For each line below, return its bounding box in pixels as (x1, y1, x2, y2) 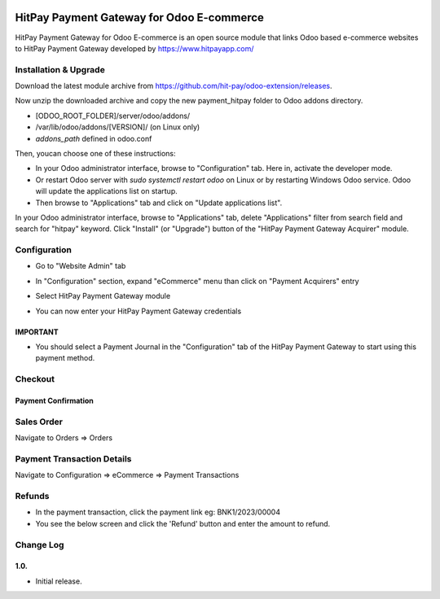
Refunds (15, 491, 50, 502)
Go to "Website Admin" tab (35, 261, 126, 271)
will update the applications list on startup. (35, 186, 178, 196)
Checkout (15, 374, 55, 385)
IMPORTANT (15, 326, 59, 337)
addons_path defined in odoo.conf (35, 133, 152, 143)
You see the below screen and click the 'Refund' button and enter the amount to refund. (35, 518, 331, 528)
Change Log (15, 539, 64, 550)
